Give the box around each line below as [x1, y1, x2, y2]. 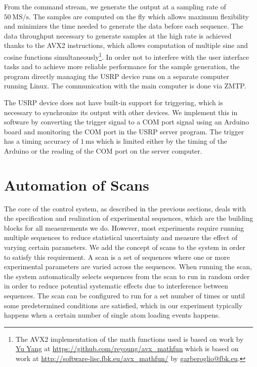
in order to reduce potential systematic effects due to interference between [4, 281, 228, 291]
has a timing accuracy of [4, 136, 79, 146]
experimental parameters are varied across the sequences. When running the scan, [4, 261, 252, 272]
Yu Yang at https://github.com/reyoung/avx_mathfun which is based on [15, 343, 239, 354]
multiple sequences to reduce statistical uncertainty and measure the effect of [4, 232, 238, 243]
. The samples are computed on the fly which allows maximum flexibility [29, 11, 249, 21]
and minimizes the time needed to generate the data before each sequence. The [4, 21, 243, 31]
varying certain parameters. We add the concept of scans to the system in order [4, 242, 246, 252]
